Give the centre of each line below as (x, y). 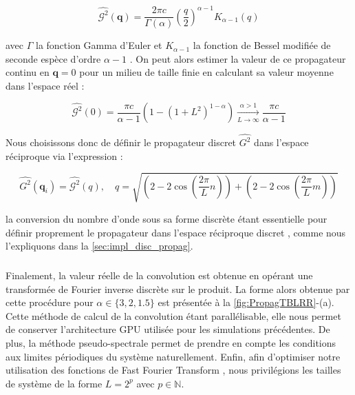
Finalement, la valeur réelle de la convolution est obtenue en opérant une (159, 275)
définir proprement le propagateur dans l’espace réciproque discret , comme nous (176, 232)
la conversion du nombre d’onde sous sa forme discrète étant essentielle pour (166, 218)
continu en (28, 72)
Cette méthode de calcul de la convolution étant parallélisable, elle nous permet (173, 315)
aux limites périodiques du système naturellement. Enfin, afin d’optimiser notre (173, 356)
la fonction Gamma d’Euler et (99, 45)
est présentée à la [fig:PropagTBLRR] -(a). (246, 302)
